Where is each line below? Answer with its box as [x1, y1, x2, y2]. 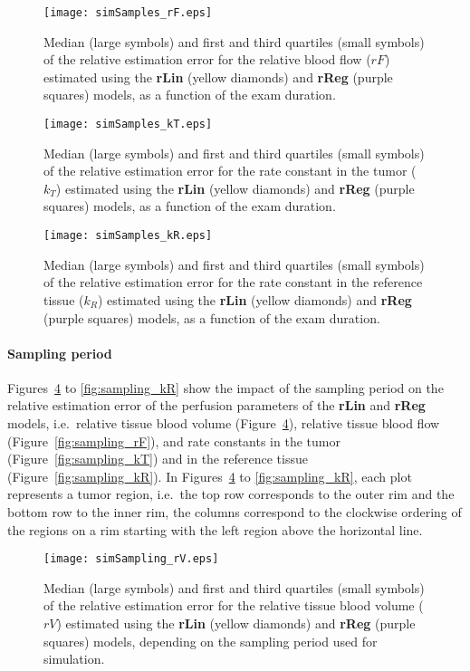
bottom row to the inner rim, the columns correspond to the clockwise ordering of [7, 503, 462, 522]
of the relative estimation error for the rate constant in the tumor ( [43, 161, 417, 180]
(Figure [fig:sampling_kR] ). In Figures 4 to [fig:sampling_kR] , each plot [7, 466, 412, 485]
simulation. [43, 649, 105, 668]
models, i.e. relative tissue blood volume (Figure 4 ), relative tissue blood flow [7, 414, 440, 433]
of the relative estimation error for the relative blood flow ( [43, 50, 371, 69]
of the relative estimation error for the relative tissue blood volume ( [43, 596, 424, 615]
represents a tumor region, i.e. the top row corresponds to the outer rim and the [7, 484, 455, 503]
